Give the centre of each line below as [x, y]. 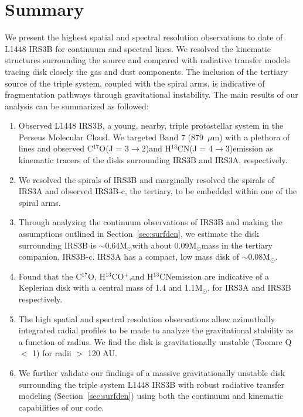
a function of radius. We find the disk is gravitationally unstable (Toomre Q [155, 341]
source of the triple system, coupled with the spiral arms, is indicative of [135, 83]
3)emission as [249, 148]
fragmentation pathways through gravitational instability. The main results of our [151, 94]
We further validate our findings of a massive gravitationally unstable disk [152, 372]
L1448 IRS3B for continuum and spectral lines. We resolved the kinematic [138, 48]
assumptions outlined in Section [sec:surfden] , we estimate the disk [139, 234]
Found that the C [50, 276]
